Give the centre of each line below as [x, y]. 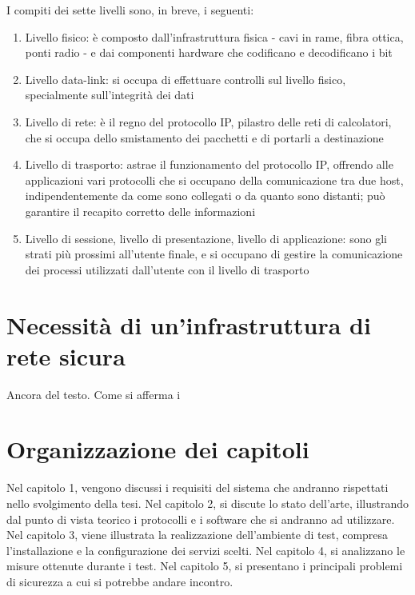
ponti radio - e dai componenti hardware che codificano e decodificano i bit [209, 52]
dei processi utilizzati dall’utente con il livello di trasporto [167, 269]
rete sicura [66, 355]
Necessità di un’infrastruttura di [189, 324]
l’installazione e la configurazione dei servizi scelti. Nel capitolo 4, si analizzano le [206, 550]
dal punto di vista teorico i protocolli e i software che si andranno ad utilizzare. [201, 519]
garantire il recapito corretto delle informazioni [140, 211]
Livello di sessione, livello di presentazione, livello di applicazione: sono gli [206, 238]
